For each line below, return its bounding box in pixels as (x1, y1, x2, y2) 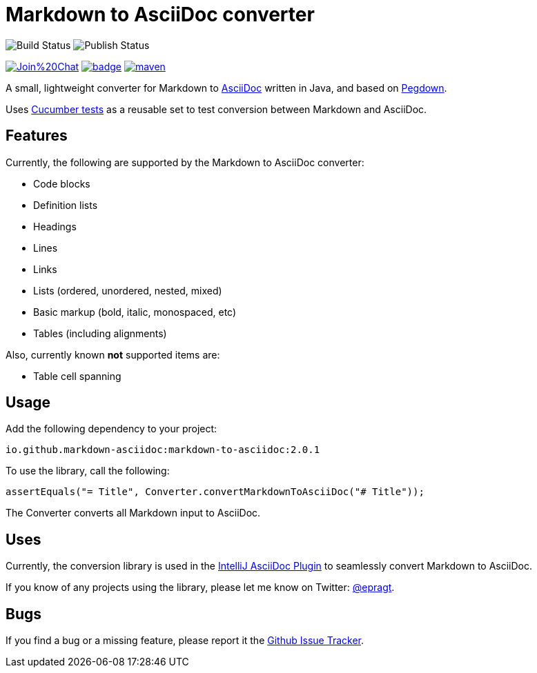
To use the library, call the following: (6, 465, 170, 477)
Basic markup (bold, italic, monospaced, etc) (33, 305, 237, 318)
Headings (33, 220, 77, 232)
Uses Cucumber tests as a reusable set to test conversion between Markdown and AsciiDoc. (6, 103, 427, 115)
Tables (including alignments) (33, 327, 167, 339)
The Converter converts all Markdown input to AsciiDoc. (6, 507, 261, 519)
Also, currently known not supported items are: (6, 348, 220, 361)
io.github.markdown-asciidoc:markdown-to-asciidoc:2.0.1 (6, 444, 320, 456)
